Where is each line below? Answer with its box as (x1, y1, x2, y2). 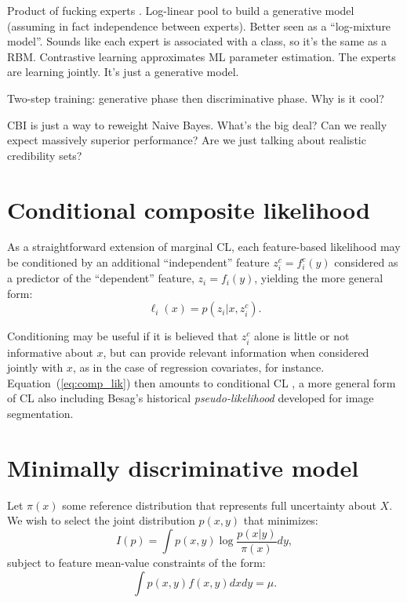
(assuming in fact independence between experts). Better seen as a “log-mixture (7, 17, 391, 34)
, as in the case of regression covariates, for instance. (72, 359, 325, 376)
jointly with (7, 359, 64, 376)
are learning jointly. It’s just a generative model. (7, 64, 239, 80)
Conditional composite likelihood (7, 193, 370, 225)
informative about (7, 343, 93, 360)
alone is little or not (254, 328, 350, 344)
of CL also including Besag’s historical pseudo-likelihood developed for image (7, 390, 374, 406)
